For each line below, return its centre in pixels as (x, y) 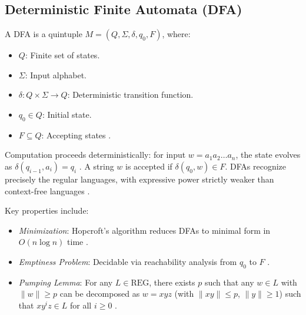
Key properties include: (47, 210)
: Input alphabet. (56, 74)
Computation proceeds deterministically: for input (95, 155)
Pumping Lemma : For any (66, 282)
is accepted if (149, 166)
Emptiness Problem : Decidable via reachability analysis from (128, 261)
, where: (176, 34)
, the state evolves (268, 155)
